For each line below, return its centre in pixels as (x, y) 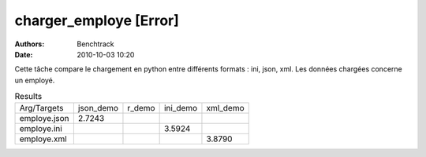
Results (28, 97)
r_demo (141, 108)
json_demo (98, 108)
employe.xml (43, 139)
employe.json (45, 119)
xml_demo (225, 108)
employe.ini (41, 129)
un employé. (35, 80)
